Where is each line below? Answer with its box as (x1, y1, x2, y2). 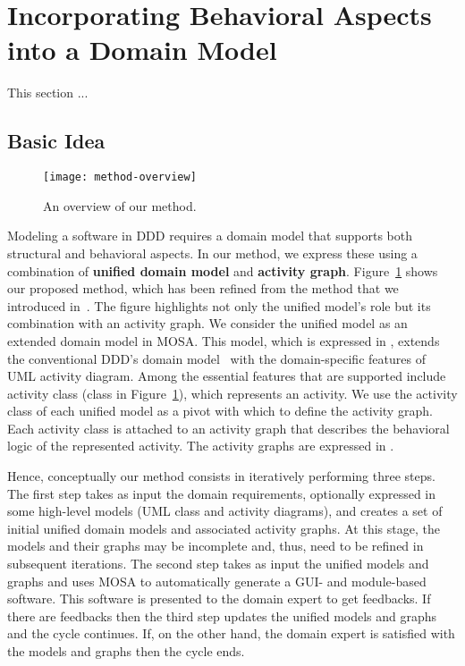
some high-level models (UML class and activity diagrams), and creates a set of (7, 502, 443, 520)
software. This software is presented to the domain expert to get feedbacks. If (7, 589, 431, 608)
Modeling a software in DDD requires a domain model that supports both (7, 226, 412, 245)
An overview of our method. (43, 196, 197, 215)
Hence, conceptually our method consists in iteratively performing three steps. (7, 467, 435, 485)
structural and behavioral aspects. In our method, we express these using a (7, 243, 418, 262)
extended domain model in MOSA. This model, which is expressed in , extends (7, 331, 440, 350)
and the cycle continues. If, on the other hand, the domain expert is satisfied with (7, 624, 455, 643)
